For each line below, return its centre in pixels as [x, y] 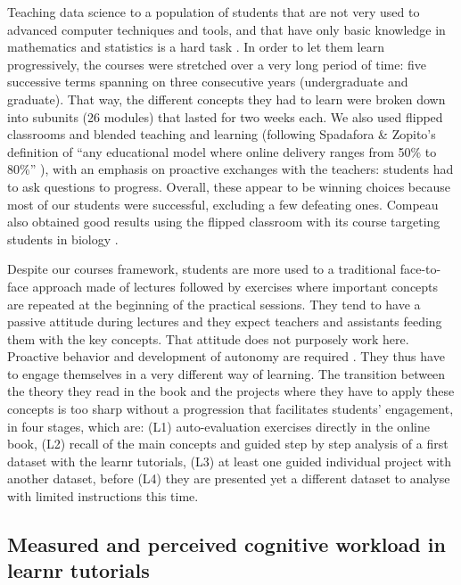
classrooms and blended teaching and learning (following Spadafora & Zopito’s [222, 134]
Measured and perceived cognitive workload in [226, 544]
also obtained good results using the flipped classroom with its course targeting [224, 222]
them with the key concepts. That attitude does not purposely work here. [208, 338]
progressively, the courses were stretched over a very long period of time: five [217, 64]
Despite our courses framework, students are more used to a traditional [202, 269]
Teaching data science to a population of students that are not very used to [214, 12]
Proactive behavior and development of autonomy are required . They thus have [226, 356]
